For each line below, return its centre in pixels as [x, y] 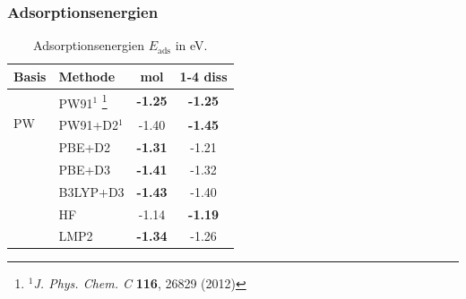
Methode [87, 76]
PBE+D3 [85, 169]
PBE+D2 [85, 147]
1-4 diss [203, 76]
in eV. [191, 45]
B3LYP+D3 [91, 191]
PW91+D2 [88, 125]
